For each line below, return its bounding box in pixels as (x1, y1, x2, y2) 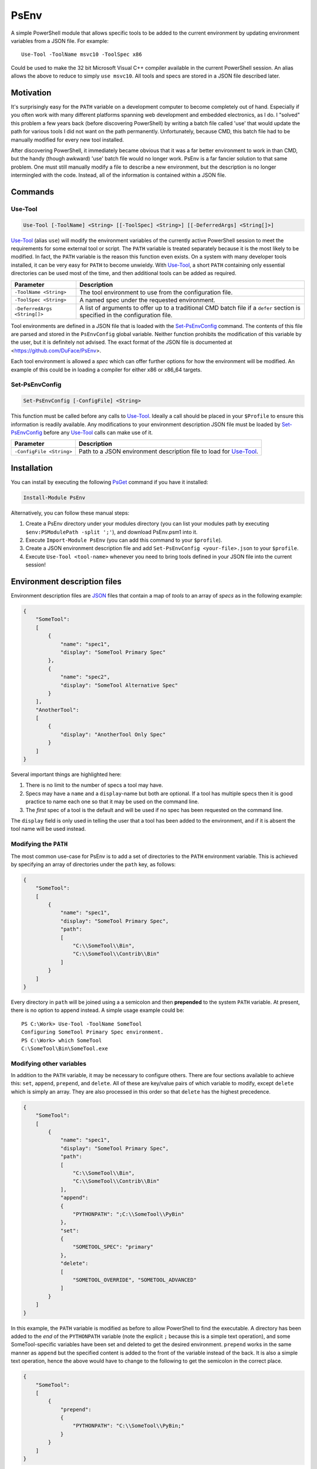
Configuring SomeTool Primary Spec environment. (21, 1029, 164, 1035)
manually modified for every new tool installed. (11, 136, 124, 143)
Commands (11, 187, 55, 197)
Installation (11, 463, 53, 473)
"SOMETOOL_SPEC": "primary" (72, 1243, 154, 1250)
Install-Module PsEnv (23, 494, 86, 501)
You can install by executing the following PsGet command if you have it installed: (11, 478, 208, 485)
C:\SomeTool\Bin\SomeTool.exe (21, 1045, 109, 1052)
